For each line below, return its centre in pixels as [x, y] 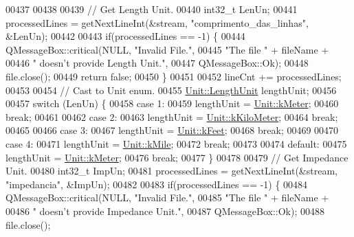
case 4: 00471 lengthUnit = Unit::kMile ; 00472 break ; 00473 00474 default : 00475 [176, 143]
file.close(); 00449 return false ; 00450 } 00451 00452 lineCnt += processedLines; [174, 76]
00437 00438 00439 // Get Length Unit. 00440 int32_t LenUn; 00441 [152, 9]
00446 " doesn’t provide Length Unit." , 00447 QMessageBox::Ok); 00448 [157, 63]
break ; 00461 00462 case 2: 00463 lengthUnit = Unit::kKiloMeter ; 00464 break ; [172, 116]
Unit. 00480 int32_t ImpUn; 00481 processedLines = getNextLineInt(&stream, [172, 171]
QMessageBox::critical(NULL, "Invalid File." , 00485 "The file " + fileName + [167, 197]
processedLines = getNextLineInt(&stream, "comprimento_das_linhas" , [157, 22]
